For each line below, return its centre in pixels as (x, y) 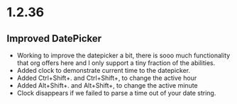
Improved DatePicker (54, 39)
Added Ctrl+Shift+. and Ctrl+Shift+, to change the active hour (107, 78)
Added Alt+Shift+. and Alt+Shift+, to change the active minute (107, 85)
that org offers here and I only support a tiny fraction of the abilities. (116, 63)
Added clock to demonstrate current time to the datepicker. (104, 70)
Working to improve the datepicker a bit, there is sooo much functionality (123, 55)
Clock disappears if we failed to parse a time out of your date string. (116, 93)
